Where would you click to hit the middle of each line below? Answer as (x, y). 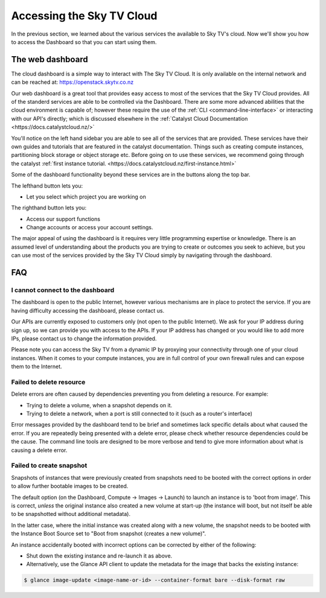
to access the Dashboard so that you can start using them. (84, 42)
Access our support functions (63, 219)
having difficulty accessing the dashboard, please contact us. (88, 310)
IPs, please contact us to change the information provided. (84, 339)
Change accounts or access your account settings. (90, 227)
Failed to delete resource (48, 382)
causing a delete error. (39, 450)
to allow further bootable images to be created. (70, 486)
